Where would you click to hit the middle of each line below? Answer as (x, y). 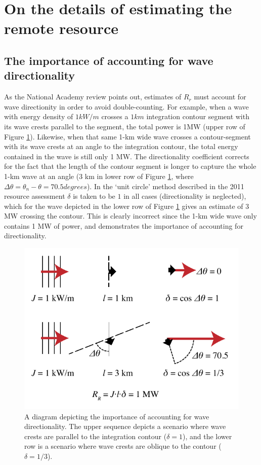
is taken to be (94, 196)
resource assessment (35, 196)
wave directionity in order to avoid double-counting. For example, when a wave (126, 106)
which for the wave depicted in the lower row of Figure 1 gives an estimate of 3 (127, 206)
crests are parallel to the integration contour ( (96, 436)
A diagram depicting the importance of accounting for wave (117, 416)
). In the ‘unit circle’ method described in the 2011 (165, 186)
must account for (220, 97)
